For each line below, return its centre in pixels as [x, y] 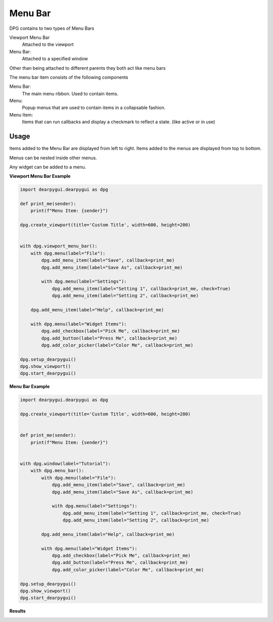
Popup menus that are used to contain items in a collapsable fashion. [94, 108]
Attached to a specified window [55, 59]
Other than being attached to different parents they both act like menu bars [87, 68]
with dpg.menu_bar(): [57, 471]
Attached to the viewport [48, 44]
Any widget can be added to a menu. [48, 167]
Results [17, 611]
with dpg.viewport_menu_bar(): [59, 246]
